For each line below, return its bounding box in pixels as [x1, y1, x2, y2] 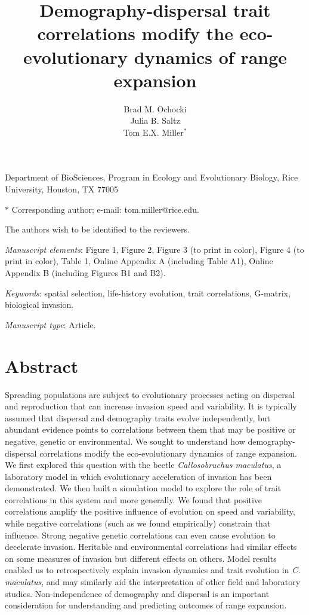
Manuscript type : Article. [5, 318, 96, 331]
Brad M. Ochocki [123, 102, 187, 115]
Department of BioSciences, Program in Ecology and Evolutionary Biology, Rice [5, 171, 298, 183]
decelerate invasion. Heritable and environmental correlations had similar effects [5, 540, 297, 553]
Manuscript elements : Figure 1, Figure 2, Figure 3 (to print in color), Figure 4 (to [5, 243, 304, 255]
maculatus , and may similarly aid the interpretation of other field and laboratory [5, 576, 301, 588]
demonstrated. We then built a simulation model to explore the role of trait [5, 482, 282, 494]
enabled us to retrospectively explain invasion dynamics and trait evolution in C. [5, 564, 301, 576]
